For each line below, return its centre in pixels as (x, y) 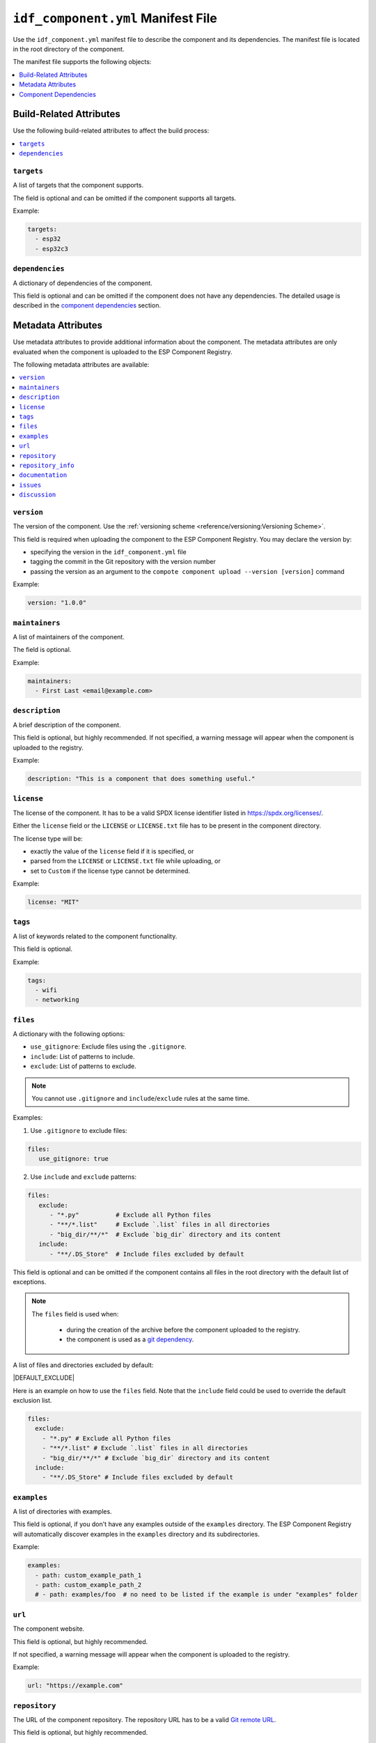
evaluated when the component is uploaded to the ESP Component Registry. (123, 351)
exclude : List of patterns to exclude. (83, 1066)
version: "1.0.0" (57, 603)
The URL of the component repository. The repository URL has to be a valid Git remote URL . (144, 1720)
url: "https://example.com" (75, 1686)
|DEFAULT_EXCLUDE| (44, 1378)
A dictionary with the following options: (69, 1034)
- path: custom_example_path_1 (88, 1575)
